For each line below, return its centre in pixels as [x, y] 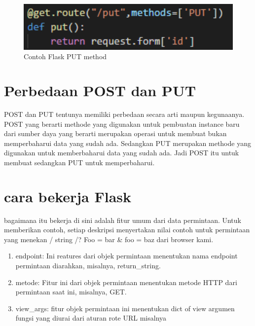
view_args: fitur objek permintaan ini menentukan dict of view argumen [125, 308]
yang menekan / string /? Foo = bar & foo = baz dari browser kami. [109, 239]
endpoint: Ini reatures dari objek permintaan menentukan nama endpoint [127, 256]
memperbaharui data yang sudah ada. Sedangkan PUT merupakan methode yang [127, 143]
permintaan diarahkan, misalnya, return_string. [88, 266]
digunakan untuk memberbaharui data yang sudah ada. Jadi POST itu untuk [122, 153]
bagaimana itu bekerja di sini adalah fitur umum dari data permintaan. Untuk [123, 220]
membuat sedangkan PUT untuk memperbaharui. [79, 162]
